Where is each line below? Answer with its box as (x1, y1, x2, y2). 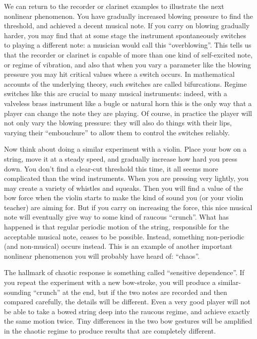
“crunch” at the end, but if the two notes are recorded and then (33, 286, 227, 297)
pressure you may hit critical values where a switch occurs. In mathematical (4, 69, 235, 79)
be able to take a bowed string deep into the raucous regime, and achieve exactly (4, 306, 250, 316)
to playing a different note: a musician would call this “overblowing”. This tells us (4, 40, 252, 50)
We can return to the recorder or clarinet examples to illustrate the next (4, 1, 224, 11)
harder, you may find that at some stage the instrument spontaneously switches (4, 30, 246, 40)
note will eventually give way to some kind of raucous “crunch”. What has (4, 212, 229, 222)
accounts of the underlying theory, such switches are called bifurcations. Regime (4, 78, 247, 89)
